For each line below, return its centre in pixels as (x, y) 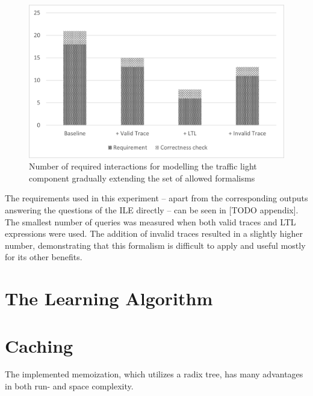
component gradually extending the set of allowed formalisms (142, 178)
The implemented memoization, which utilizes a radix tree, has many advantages (154, 374)
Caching (39, 345)
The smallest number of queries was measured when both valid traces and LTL (150, 221)
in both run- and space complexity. (69, 386)
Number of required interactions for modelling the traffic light (143, 166)
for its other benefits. (44, 257)
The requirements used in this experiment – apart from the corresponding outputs (156, 198)
